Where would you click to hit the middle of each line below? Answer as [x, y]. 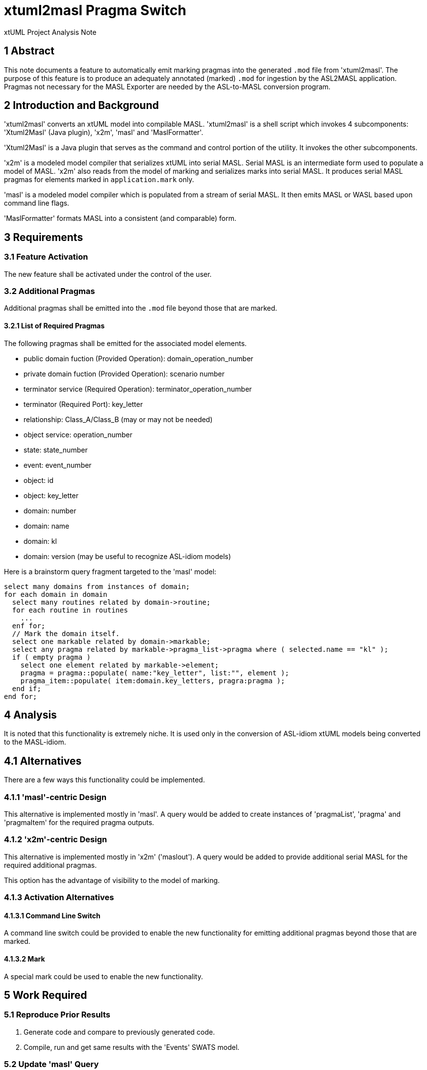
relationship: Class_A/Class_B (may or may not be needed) [118, 419]
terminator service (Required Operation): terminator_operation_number [138, 389]
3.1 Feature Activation [46, 257]
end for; [21, 696]
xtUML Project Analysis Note [50, 32]
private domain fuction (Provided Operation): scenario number [124, 374]
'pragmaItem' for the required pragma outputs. [79, 823]
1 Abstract [29, 51]
